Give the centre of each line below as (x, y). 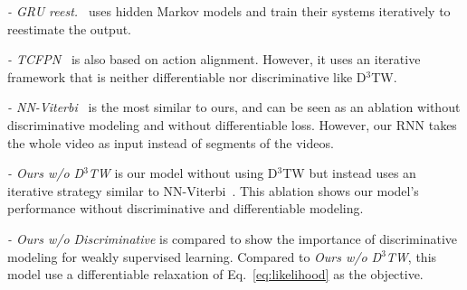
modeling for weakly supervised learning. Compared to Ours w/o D (195, 256)
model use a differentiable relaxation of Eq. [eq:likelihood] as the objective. (215, 274)
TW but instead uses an (349, 173)
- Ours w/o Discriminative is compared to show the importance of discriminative (232, 238)
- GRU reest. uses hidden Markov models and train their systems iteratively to (229, 11)
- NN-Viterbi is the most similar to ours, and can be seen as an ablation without (234, 107)
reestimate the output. (70, 28)
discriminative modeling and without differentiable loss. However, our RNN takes (232, 124)
